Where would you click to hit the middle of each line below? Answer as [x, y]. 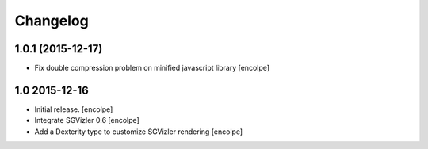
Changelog [52, 21]
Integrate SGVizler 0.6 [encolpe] [87, 120]
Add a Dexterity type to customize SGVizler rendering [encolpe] [139, 132]
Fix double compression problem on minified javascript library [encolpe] [152, 68]
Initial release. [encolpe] [74, 109]
